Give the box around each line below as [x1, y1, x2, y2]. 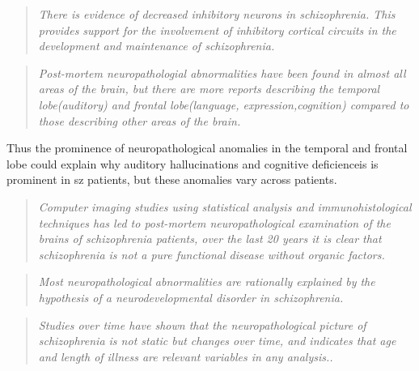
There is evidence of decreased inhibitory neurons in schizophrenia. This [38, 6, 396, 22]
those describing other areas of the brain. [38, 112, 241, 129]
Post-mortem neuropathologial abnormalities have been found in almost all [38, 64, 406, 81]
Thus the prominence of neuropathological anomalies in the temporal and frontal [6, 139, 408, 156]
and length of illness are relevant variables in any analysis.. [38, 348, 333, 365]
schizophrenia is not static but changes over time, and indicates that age [38, 332, 396, 349]
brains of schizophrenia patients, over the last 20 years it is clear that [38, 230, 382, 247]
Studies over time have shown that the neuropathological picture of [38, 316, 366, 333]
